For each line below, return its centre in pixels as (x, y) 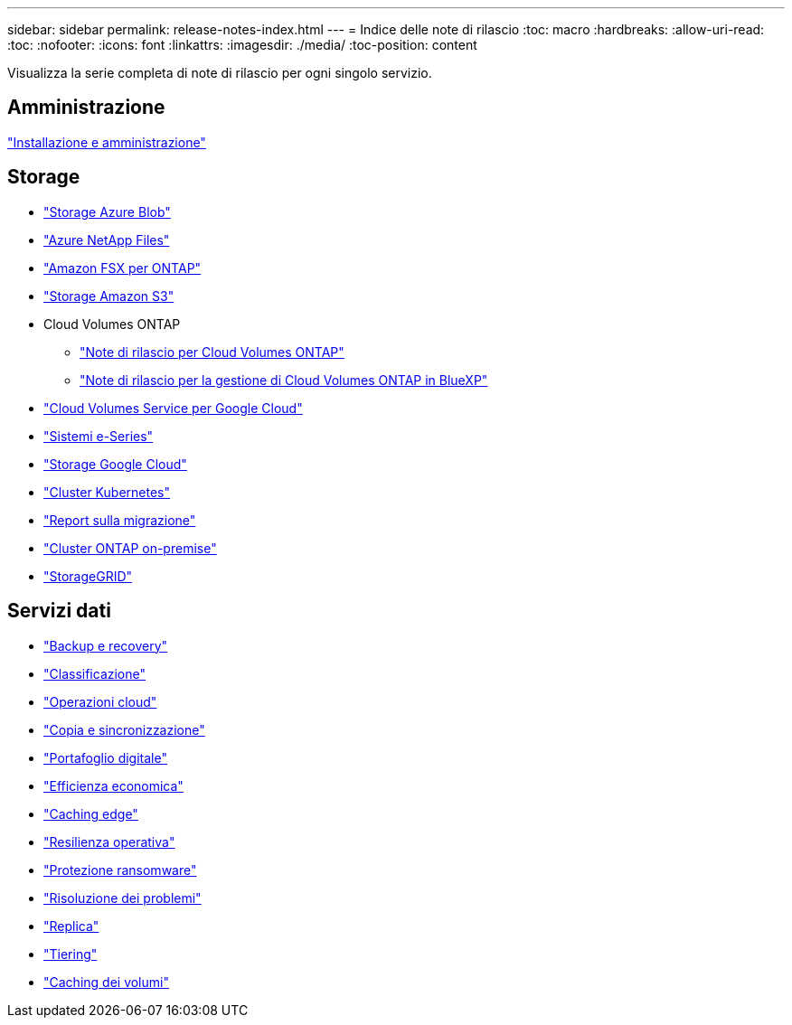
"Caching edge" (91, 813)
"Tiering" (71, 954)
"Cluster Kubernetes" (107, 492)
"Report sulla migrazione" (120, 520)
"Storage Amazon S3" (109, 296)
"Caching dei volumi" (106, 982)
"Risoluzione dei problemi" (123, 898)
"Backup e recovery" (106, 645)
